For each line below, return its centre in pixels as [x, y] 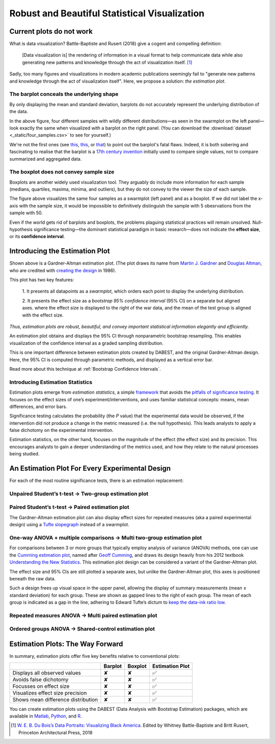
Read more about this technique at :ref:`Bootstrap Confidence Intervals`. [85, 369]
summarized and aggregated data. [46, 159]
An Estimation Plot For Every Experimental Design [90, 468]
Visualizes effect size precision [50, 692]
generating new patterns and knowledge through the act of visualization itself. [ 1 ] [107, 62]
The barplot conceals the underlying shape [64, 94]
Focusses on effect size [41, 686]
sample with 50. [26, 213]
